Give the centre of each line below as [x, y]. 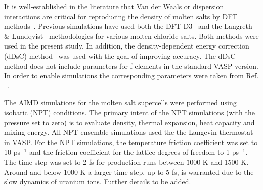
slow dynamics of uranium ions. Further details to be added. [98, 182]
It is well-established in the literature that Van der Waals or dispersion [114, 6]
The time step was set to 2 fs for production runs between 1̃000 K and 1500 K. [126, 161]
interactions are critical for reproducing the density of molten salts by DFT [121, 16]
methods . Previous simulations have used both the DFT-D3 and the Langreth [128, 26]
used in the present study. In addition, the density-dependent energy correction [127, 46]
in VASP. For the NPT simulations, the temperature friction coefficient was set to [131, 142]
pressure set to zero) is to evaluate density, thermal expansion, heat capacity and [129, 122]
